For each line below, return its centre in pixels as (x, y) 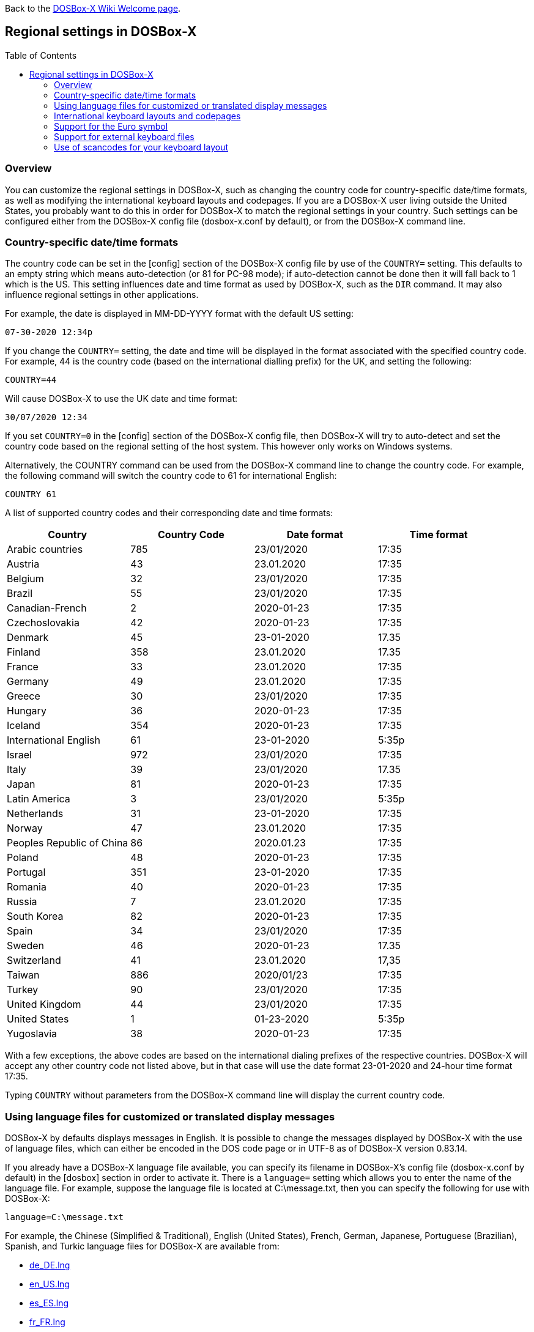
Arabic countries (45, 549)
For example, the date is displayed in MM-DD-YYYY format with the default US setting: (179, 314)
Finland (24, 652)
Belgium (25, 579)
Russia (22, 902)
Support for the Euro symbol (111, 126)
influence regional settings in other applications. (102, 295)
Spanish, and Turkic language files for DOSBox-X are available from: (142, 1246)
